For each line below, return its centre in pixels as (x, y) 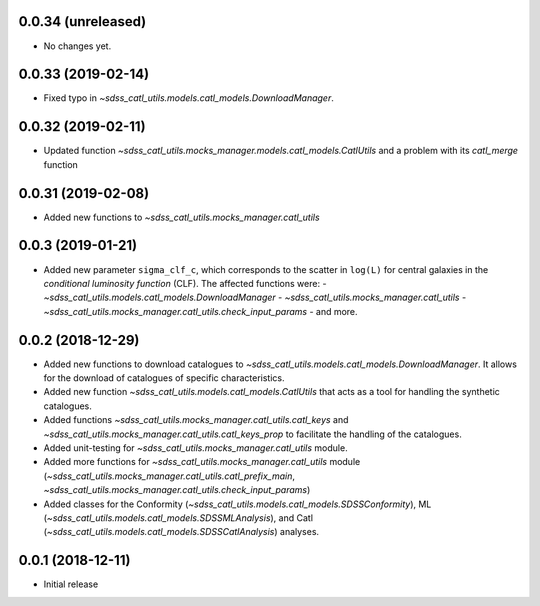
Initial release (71, 584)
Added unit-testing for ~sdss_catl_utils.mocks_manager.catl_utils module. (196, 447)
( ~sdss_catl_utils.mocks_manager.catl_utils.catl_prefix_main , (169, 476)
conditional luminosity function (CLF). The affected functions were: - (185, 283)
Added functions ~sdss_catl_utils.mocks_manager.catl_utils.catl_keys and (196, 420)
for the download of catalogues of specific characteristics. (164, 378)
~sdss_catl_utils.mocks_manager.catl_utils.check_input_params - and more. (201, 311)
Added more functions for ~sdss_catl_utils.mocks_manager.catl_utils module (202, 462)
